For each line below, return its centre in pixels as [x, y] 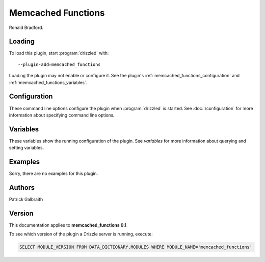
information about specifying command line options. [62, 115]
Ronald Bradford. [26, 28]
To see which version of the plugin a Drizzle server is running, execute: [81, 234]
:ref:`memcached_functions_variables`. [48, 82]
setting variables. [26, 148]
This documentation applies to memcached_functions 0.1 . [68, 225]
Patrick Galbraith [26, 200]
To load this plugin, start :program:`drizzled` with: [59, 53]
